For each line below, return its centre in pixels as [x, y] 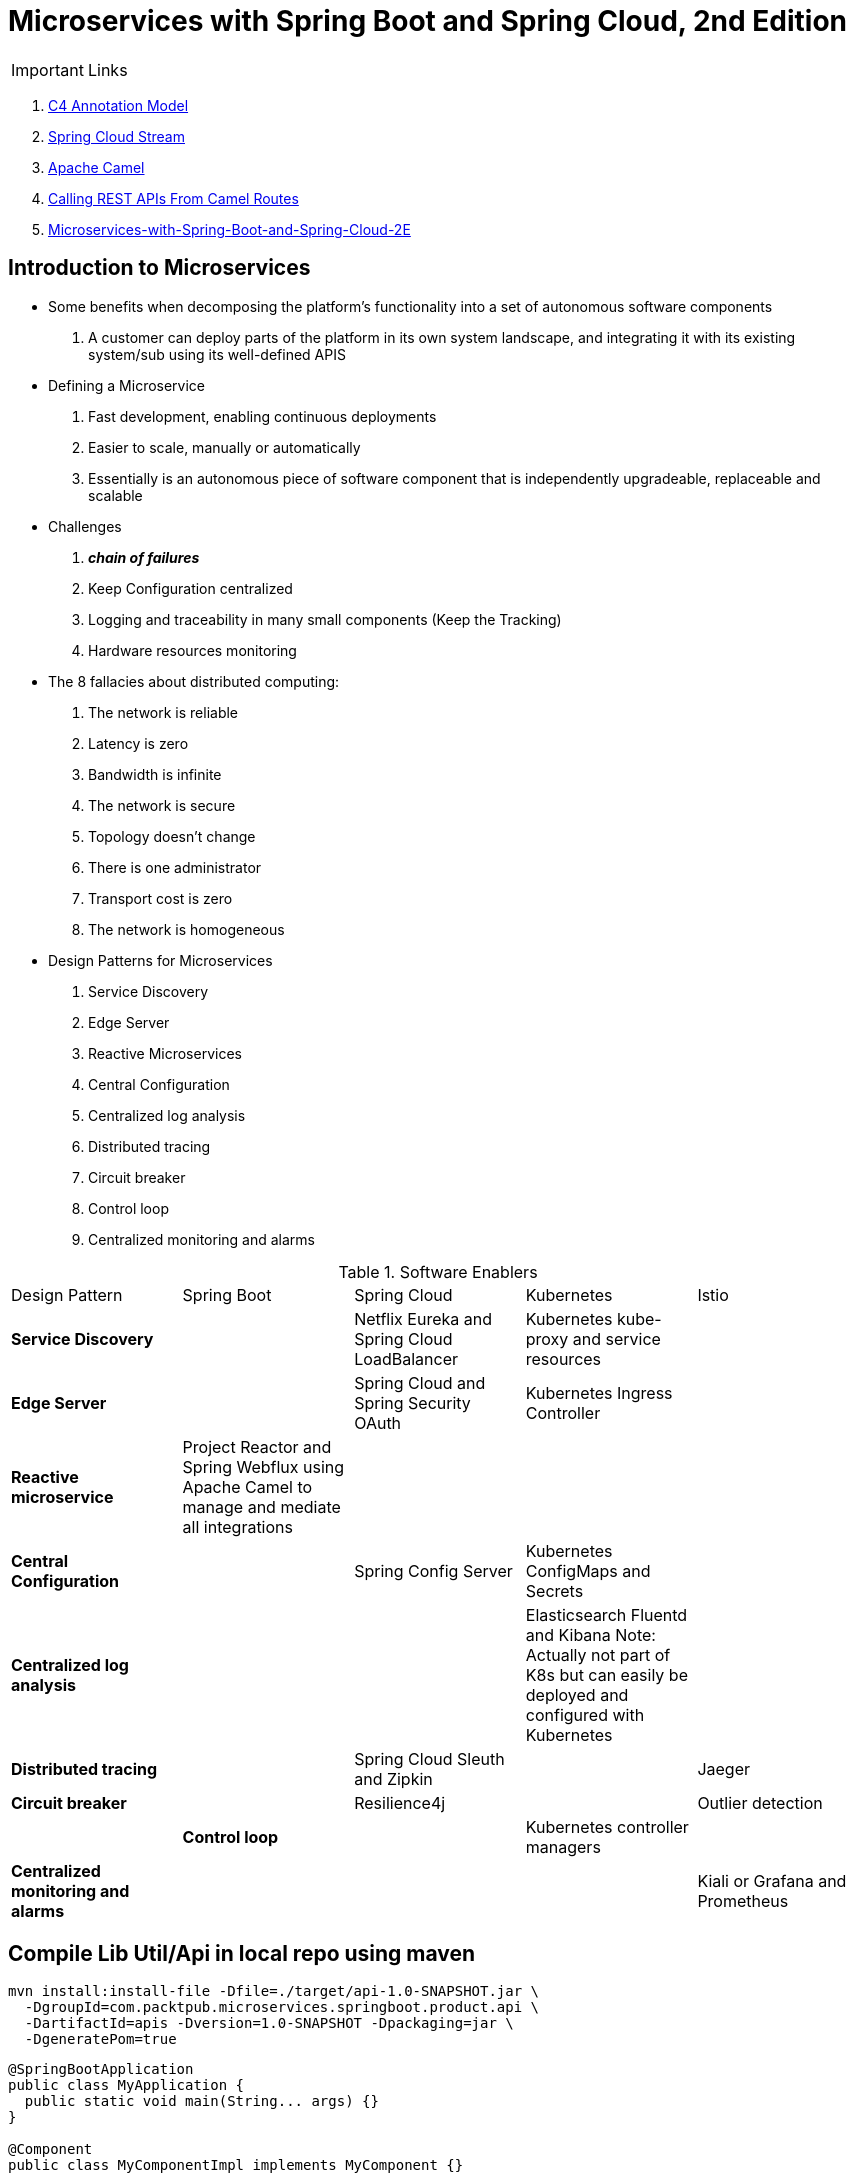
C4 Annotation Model [118, 105]
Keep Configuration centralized [190, 588]
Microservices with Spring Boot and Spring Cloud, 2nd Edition [428, 21]
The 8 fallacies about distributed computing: [194, 681]
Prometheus [743, 1900]
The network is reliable [163, 712]
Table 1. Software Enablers [438, 1271]
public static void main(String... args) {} [201, 2101]
